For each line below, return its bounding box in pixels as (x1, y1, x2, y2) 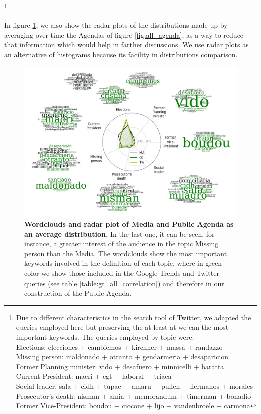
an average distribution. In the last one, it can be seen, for (24, 228, 215, 239)
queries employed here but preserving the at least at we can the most (16, 322, 229, 332)
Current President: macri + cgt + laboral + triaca (16, 371, 172, 381)
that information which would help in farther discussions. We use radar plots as (4, 39, 249, 50)
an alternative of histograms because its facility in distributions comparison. (4, 49, 238, 60)
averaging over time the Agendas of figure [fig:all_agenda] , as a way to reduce (4, 29, 244, 40)
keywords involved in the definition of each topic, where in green (24, 258, 222, 268)
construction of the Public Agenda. (24, 288, 132, 298)
